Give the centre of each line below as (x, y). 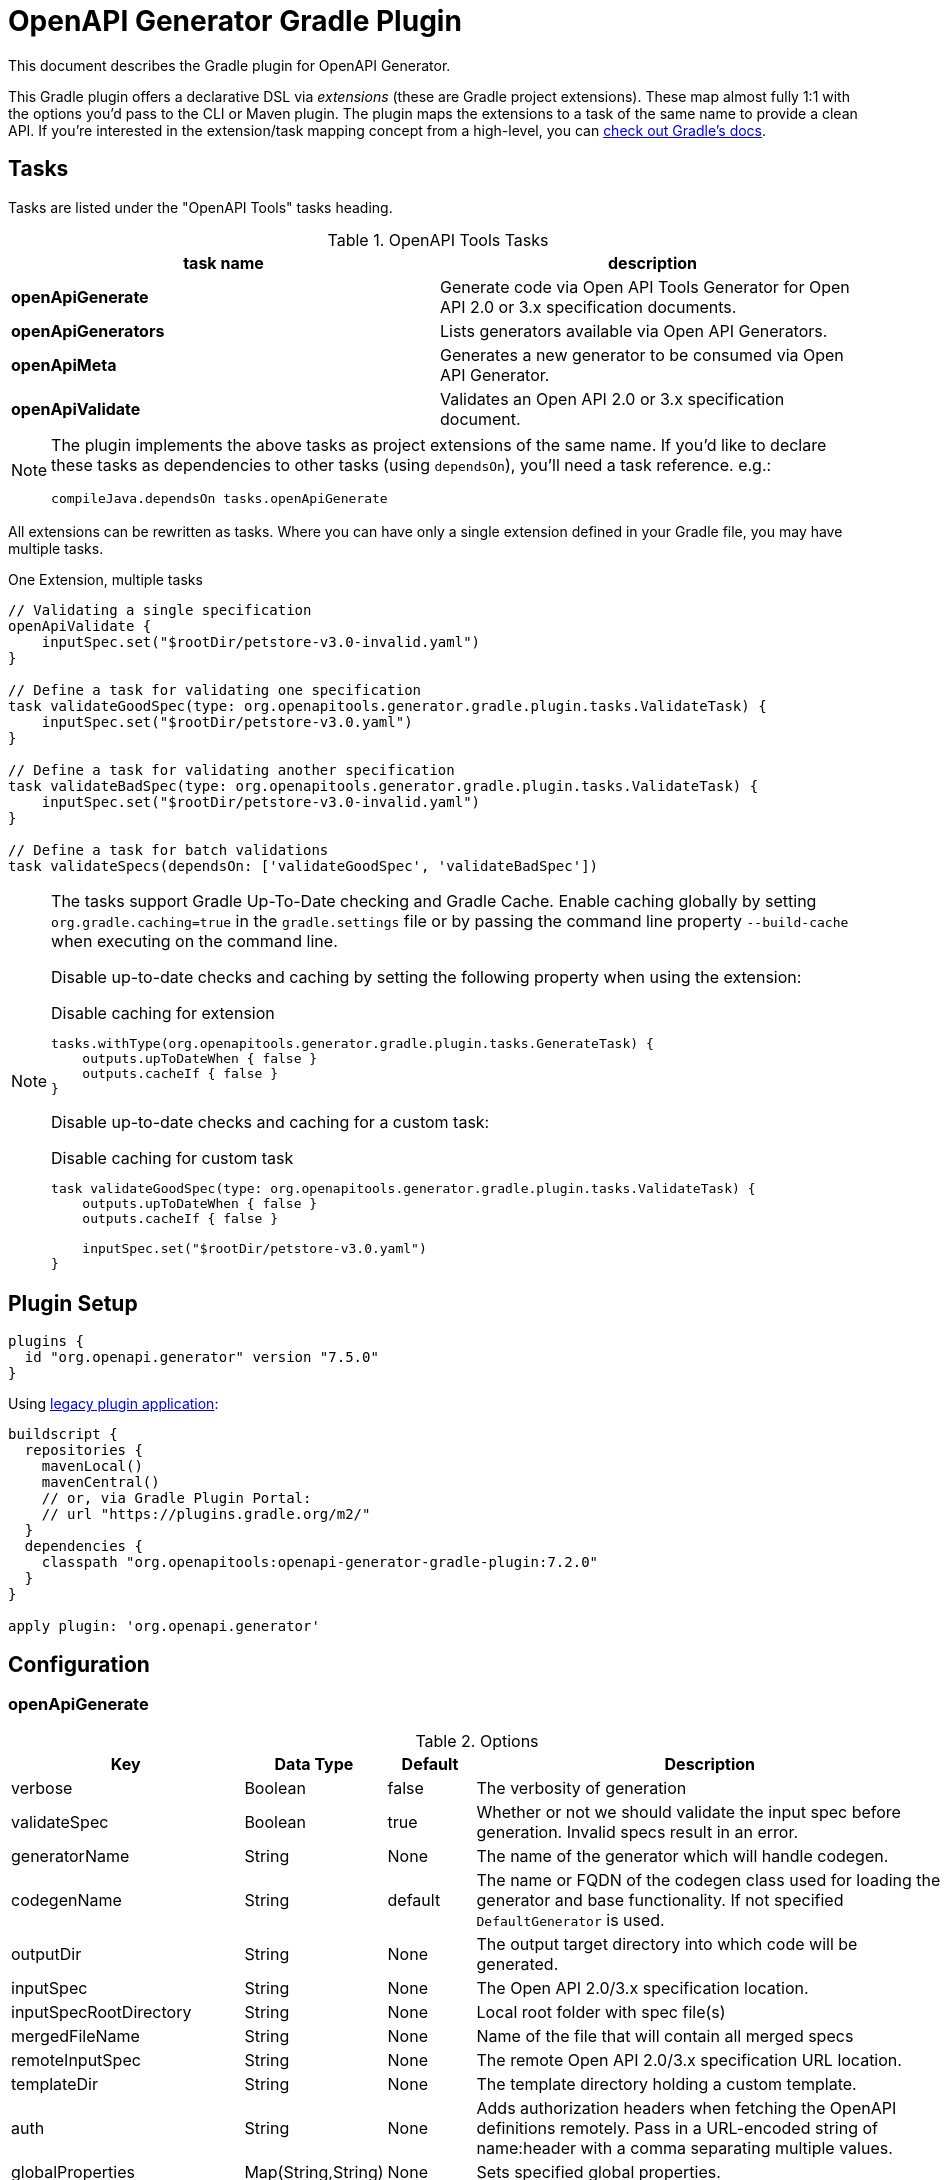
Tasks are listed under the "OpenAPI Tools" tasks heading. (200, 207)
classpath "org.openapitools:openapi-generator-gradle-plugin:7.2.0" (320, 1562)
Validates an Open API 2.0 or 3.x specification (612, 398)
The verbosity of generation (581, 1787)
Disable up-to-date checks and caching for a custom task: (270, 1121)
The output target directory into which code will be (667, 1943)
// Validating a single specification (160, 609)
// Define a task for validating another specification (231, 769)
